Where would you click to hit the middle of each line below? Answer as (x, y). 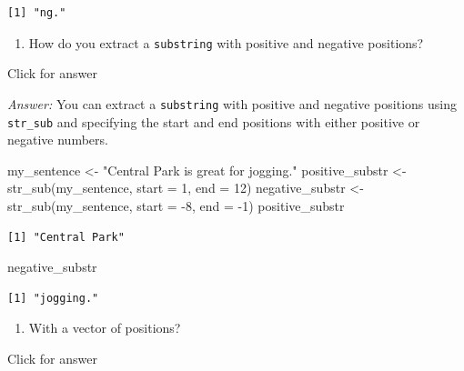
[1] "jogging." (53, 298)
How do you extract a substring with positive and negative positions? (226, 42)
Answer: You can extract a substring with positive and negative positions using (232, 103)
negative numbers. (58, 140)
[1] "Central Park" (66, 237)
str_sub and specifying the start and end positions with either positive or (214, 121)
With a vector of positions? (105, 328)
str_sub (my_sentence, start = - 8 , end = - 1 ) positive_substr (176, 205)
